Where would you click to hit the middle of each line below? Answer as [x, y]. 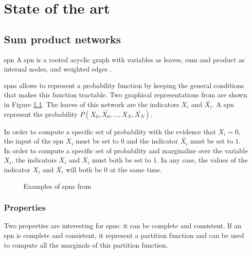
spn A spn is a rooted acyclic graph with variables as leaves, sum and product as [124, 59]
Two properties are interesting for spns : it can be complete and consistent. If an [123, 226]
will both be [84, 169]
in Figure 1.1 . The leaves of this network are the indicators [91, 104]
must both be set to [122, 160]
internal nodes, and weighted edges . [58, 69]
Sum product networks [63, 39]
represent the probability [41, 114]
